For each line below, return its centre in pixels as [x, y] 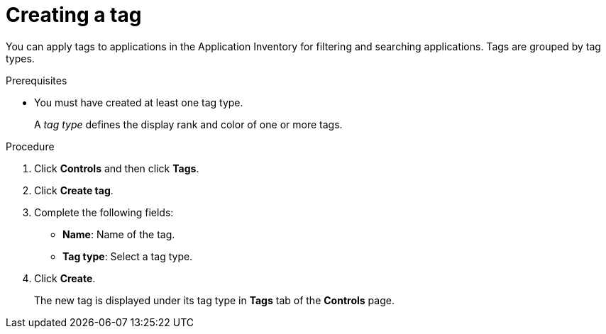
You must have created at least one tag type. [139, 102]
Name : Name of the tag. [119, 234]
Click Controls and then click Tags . [117, 168]
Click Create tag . [74, 190]
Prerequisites [37, 80]
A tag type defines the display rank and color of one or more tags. [188, 124]
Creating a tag [74, 15]
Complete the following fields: [104, 212]
